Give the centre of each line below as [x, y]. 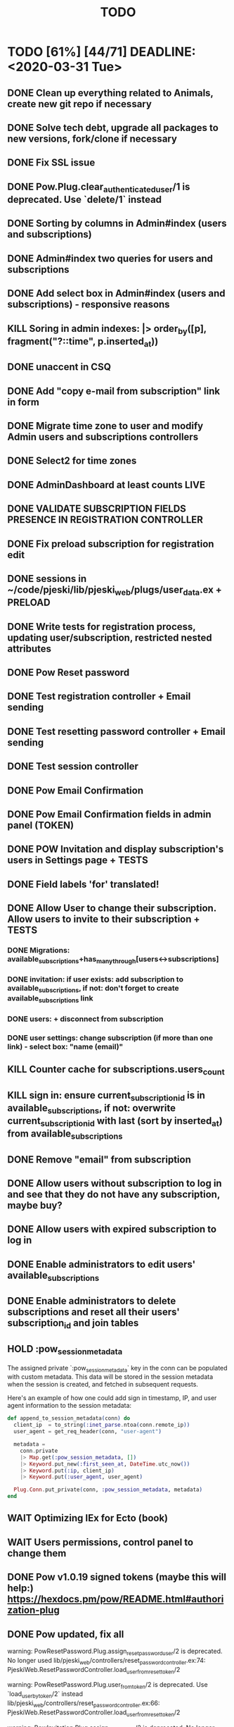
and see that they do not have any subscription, [113, 1195]
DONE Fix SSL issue [51, 163]
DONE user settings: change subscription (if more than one [110, 1038]
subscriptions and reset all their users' [94, 1312]
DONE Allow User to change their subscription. [112, 909]
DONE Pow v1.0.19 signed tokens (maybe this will [117, 1577]
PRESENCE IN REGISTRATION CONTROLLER [105, 520]
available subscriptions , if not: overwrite [91, 1109]
